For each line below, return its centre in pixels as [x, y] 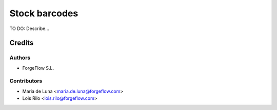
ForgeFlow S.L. [38, 68]
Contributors [26, 81]
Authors [20, 58]
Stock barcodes [44, 13]
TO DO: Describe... [29, 29]
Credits [22, 43]
